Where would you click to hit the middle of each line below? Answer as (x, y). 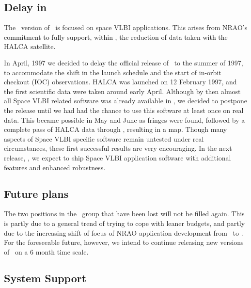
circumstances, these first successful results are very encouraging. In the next (118, 148)
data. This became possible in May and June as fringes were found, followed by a (125, 120)
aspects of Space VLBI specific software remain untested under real (104, 138)
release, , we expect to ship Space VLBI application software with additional (118, 157)
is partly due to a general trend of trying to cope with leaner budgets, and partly (125, 223)
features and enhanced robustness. (55, 167)
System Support (45, 278)
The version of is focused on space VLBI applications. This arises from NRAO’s (126, 27)
